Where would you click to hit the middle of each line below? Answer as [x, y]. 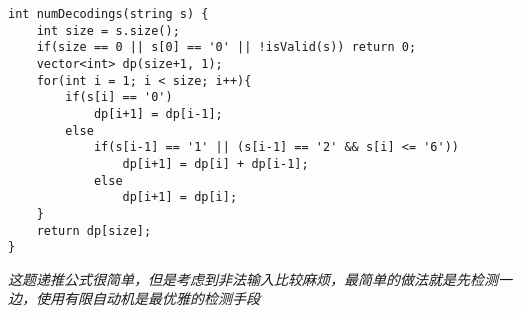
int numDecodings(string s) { [108, 14]
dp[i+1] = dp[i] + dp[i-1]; [215, 163]
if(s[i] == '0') [119, 97]
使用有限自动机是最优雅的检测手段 [147, 298]
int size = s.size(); [108, 30]
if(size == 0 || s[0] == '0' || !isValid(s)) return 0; [226, 47]
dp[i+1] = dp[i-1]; [158, 113]
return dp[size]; [94, 230]
